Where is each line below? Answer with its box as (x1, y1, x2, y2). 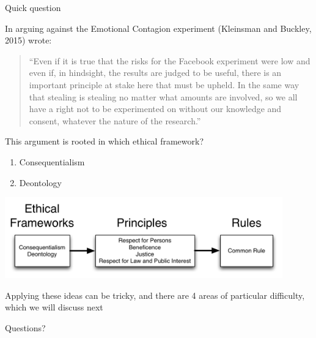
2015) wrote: (5, 34, 52, 47)
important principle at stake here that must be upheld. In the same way (29, 78, 299, 91)
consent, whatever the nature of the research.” (29, 114, 201, 127)
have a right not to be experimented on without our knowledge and (29, 102, 282, 115)
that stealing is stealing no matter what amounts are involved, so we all (29, 90, 298, 103)
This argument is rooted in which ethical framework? (5, 135, 204, 148)
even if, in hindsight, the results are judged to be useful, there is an (29, 66, 282, 79)
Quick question (5, 1, 61, 13)
